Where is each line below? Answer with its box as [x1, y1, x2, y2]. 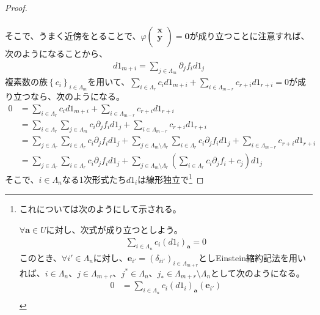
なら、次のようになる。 [30, 90, 125, 103]
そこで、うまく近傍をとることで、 [5, 29, 141, 42]
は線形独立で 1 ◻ [137, 171, 204, 185]
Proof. [5, 1, 27, 13]
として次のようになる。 [211, 266, 305, 279]
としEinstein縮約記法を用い [198, 251, 306, 264]
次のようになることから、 [5, 47, 107, 60]
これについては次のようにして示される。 [19, 202, 181, 215]
